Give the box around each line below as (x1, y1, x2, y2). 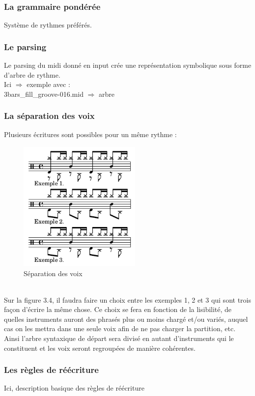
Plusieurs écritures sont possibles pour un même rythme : (4, 129, 177, 139)
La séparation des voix (4, 110, 95, 122)
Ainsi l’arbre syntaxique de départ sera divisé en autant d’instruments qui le (4, 333, 234, 343)
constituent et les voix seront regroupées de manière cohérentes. (4, 342, 196, 353)
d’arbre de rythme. (4, 69, 60, 80)
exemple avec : (27, 79, 70, 89)
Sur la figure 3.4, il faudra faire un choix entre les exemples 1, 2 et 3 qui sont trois (4, 294, 251, 305)
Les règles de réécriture (4, 364, 99, 376)
